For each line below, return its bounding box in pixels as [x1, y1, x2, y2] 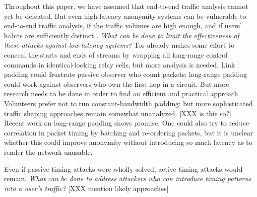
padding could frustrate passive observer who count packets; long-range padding [4, 69, 248, 79]
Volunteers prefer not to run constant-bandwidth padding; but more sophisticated [4, 98, 253, 108]
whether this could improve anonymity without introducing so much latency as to [4, 137, 253, 147]
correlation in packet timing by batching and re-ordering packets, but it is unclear [4, 127, 253, 137]
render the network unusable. [4, 146, 93, 157]
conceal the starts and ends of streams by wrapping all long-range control [4, 49, 228, 60]
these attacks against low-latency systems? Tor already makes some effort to [4, 40, 235, 50]
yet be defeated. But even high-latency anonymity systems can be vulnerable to [4, 10, 246, 21]
